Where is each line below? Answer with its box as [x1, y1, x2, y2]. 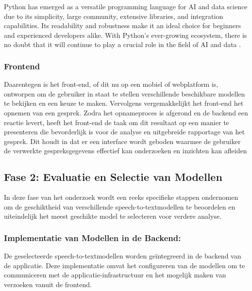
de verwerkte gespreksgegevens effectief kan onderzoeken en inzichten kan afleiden [4, 145, 247, 156]
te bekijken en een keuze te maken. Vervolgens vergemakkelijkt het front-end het [4, 98, 244, 108]
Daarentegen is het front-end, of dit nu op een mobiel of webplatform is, [4, 79, 218, 89]
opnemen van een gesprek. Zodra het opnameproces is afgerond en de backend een [4, 107, 248, 117]
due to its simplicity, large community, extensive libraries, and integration [4, 11, 223, 21]
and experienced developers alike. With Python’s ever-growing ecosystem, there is [4, 30, 247, 40]
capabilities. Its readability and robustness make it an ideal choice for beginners [4, 20, 241, 31]
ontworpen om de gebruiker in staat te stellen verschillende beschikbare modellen [4, 88, 245, 98]
